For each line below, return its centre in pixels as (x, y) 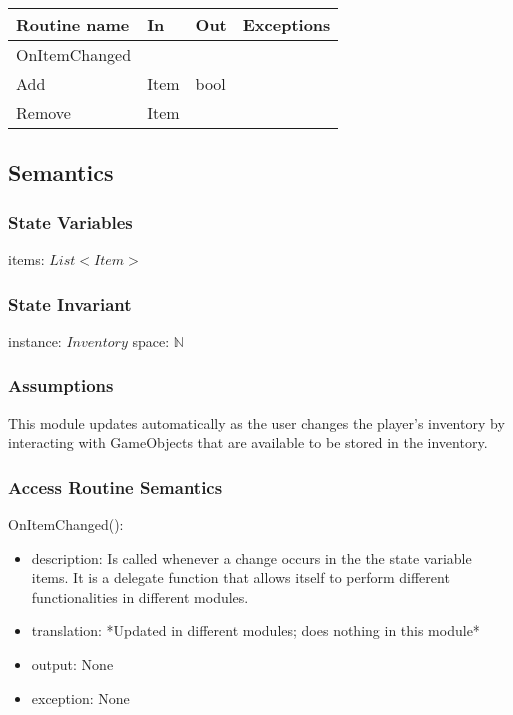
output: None (72, 664)
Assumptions (61, 385)
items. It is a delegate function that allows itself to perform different (240, 577)
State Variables (70, 221)
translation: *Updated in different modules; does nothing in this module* (255, 630)
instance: (35, 340)
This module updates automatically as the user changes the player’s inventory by (256, 422)
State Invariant (70, 303)
